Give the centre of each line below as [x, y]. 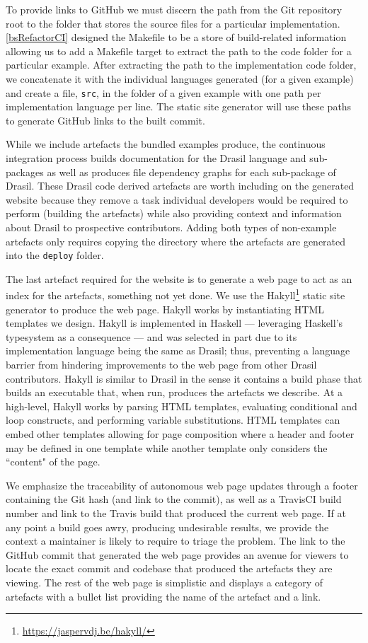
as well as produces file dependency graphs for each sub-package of [191, 172]
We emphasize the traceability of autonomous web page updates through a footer [182, 485]
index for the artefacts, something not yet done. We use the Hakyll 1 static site [176, 294]
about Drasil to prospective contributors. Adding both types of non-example [171, 227]
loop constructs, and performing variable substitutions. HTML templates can [173, 420]
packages [25, 172]
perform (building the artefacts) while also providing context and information [174, 213]
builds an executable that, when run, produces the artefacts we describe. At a [174, 392]
